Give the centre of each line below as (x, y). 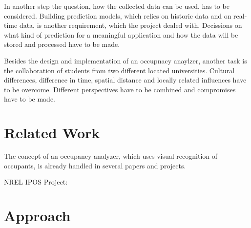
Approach (37, 216)
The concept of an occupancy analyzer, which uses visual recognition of (111, 156)
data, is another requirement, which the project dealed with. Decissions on (131, 25)
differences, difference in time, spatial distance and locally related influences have (125, 80)
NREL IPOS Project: (36, 182)
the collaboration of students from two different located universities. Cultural (119, 70)
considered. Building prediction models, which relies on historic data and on (118, 15)
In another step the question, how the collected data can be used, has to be (117, 6)
